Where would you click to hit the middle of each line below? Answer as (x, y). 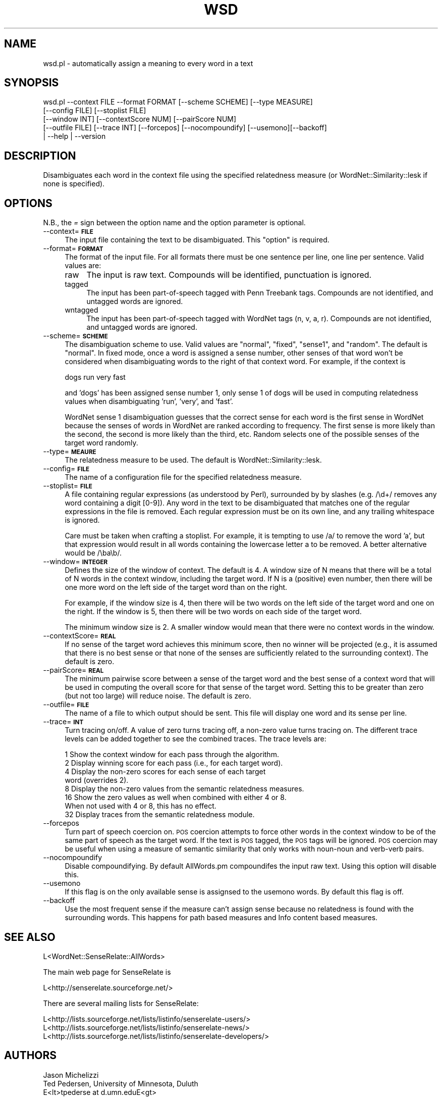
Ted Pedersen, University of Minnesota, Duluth (121, 1083)
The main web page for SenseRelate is (107, 972)
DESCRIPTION (40, 156)
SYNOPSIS (32, 83)
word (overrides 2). (97, 780)
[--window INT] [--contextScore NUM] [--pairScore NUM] (140, 119)
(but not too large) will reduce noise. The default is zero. (158, 696)
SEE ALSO (30, 937)
